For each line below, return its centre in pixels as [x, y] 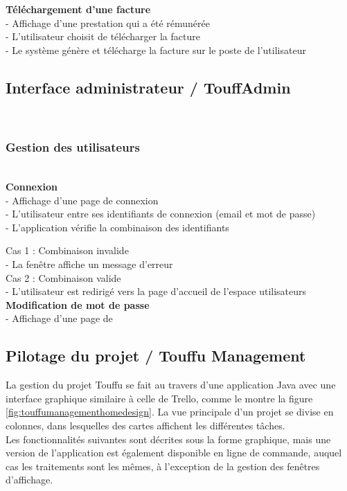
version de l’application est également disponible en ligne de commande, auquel [174, 453]
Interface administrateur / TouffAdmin [148, 87]
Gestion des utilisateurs [73, 147]
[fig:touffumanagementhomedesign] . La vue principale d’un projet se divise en [170, 412]
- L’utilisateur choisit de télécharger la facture [103, 36]
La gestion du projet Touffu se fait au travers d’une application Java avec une [171, 385]
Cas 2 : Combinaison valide [63, 277]
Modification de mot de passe [78, 304]
